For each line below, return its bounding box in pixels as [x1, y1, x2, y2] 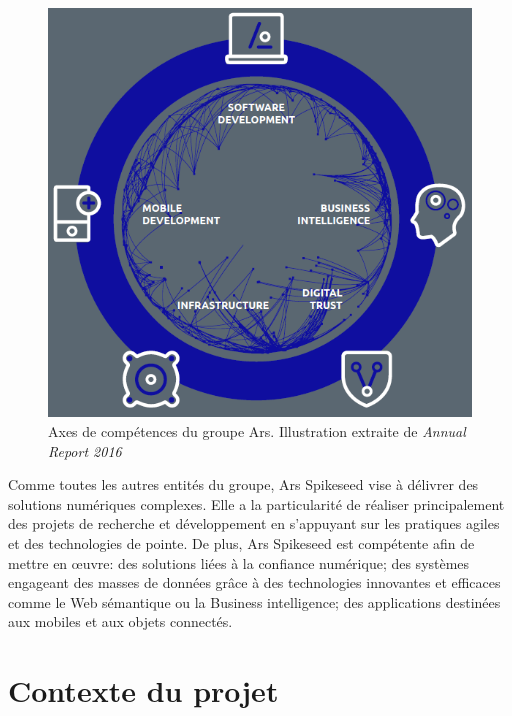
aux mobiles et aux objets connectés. [8, 611, 233, 632]
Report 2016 [48, 440, 122, 461]
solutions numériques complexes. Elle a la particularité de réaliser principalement [8, 493, 505, 514]
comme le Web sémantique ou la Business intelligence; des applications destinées [8, 591, 501, 612]
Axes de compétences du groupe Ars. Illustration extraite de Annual [48, 420, 466, 441]
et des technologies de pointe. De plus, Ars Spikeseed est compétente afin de [8, 532, 475, 553]
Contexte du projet [8, 670, 279, 711]
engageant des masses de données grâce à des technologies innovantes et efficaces [8, 572, 501, 593]
